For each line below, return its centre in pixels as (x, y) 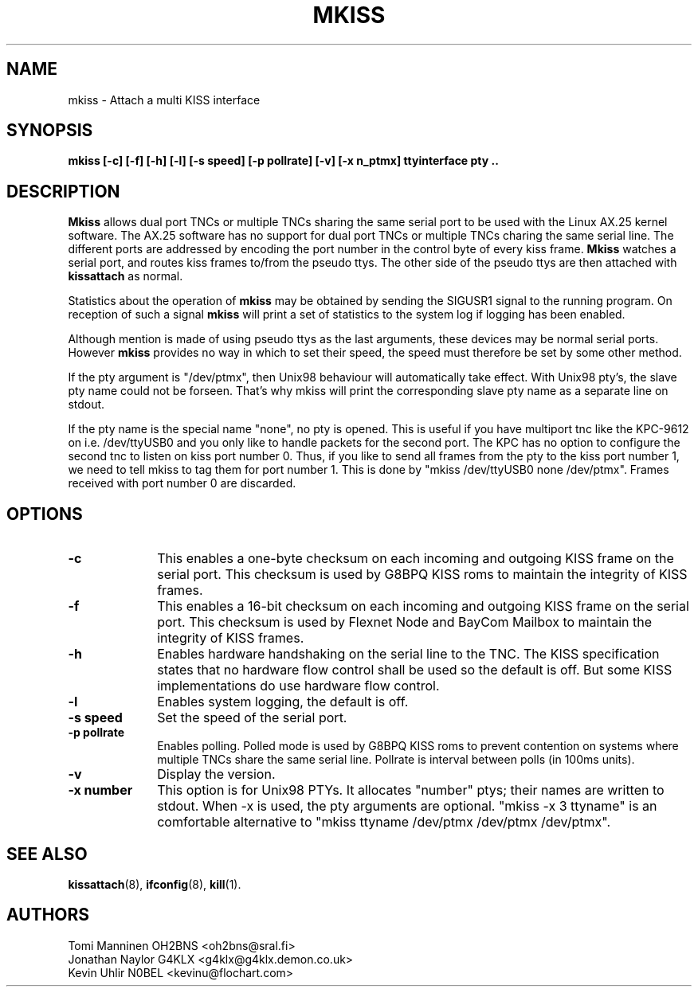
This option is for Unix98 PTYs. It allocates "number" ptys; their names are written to (411, 790)
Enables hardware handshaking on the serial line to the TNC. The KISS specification (408, 654)
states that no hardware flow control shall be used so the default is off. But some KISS (415, 670)
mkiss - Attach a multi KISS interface (164, 100)
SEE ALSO (47, 854)
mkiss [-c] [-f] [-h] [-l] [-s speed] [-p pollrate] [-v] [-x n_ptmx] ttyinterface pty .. (283, 161)
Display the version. (216, 774)
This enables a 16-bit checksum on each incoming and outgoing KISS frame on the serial (423, 606)
